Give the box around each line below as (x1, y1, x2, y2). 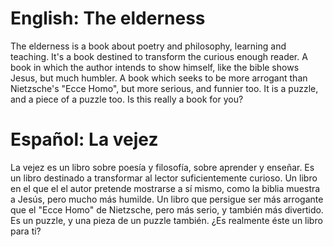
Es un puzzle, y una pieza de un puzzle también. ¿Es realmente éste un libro (10, 214, 323, 226)
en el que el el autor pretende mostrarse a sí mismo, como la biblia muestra (10, 182, 321, 194)
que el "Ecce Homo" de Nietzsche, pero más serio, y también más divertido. (10, 203, 324, 216)
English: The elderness (10, 7, 206, 30)
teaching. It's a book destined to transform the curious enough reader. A (10, 50, 308, 62)
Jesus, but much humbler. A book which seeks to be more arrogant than (10, 72, 308, 84)
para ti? (10, 225, 42, 237)
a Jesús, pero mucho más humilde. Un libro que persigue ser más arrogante (10, 193, 324, 205)
